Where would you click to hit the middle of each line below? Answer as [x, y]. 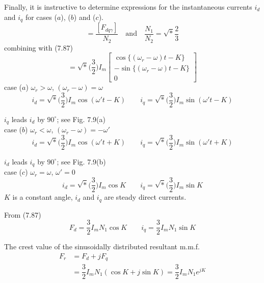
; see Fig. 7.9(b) [81, 161]
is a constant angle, [43, 197]
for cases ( [41, 17]
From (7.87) [23, 214]
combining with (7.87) [38, 47]
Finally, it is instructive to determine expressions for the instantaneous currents [128, 7]
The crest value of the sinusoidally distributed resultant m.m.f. [102, 246]
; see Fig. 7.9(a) [81, 119]
